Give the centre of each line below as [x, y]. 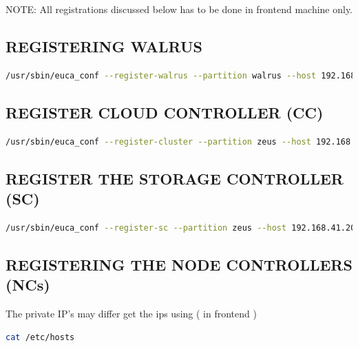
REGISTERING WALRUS [104, 46]
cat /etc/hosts [40, 337]
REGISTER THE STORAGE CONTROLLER [175, 178]
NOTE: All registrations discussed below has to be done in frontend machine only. [179, 9]
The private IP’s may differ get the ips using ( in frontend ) [131, 313]
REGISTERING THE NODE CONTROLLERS [179, 264]
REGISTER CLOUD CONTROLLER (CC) [165, 112]
